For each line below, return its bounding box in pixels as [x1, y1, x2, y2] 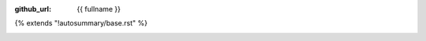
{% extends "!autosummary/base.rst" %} [14, 19, 148, 28]
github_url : [14, 5, 51, 13]
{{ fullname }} [77, 5, 121, 13]
